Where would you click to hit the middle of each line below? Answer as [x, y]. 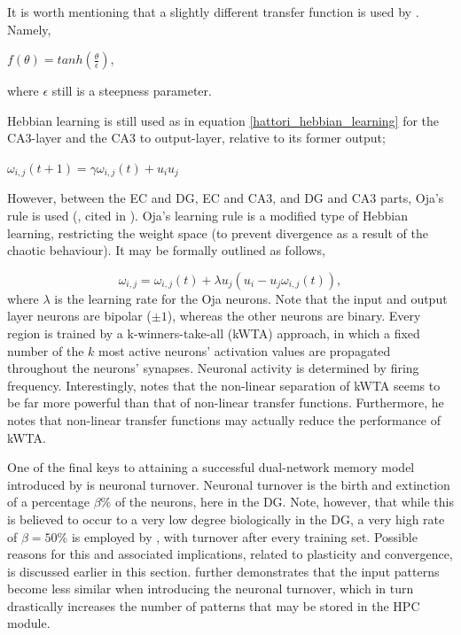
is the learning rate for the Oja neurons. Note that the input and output [251, 298]
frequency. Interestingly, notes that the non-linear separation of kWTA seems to [224, 385]
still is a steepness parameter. [132, 91]
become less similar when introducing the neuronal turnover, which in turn [211, 589]
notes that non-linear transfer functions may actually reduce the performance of [224, 419]
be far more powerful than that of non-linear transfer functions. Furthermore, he [226, 403]
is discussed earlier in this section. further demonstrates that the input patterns [223, 571]
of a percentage [48, 502]
